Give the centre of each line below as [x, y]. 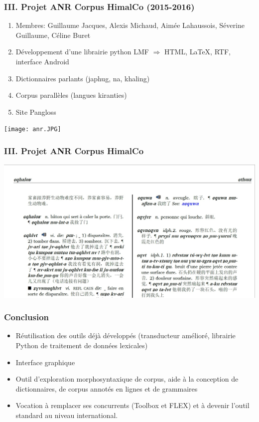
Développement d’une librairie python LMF [82, 52]
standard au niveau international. [67, 415]
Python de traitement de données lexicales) [82, 345]
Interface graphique [45, 362]
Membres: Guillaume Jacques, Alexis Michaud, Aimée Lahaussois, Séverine [130, 25]
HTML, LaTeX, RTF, [197, 52]
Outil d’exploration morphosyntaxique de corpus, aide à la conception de [127, 379]
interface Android [42, 61]
